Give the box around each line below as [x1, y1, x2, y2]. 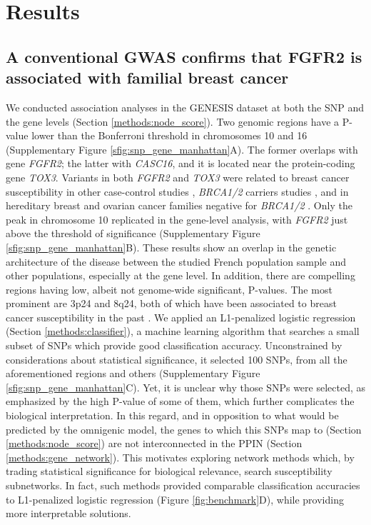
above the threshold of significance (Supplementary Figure [6, 226, 260, 241]
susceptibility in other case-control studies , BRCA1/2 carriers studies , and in [6, 184, 349, 199]
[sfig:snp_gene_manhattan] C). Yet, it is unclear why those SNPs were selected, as [6, 379, 366, 394]
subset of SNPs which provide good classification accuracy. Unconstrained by [6, 338, 342, 353]
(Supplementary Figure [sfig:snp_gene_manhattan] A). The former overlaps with [6, 141, 358, 156]
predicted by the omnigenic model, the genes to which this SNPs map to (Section [6, 421, 362, 436]
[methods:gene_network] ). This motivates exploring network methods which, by [6, 449, 355, 464]
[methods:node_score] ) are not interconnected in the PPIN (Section [6, 436, 303, 451]
